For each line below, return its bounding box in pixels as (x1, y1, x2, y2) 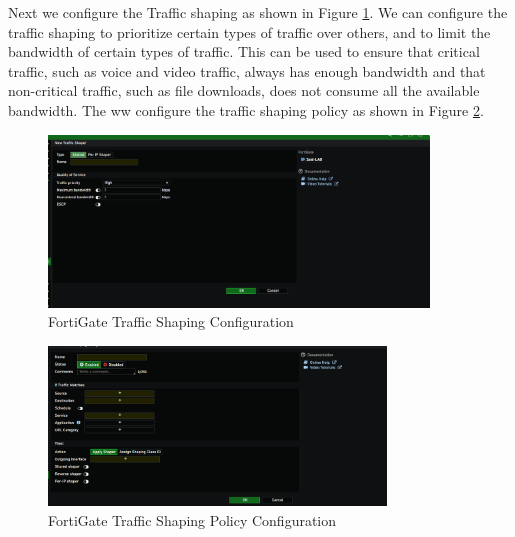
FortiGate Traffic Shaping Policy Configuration (48, 509, 337, 530)
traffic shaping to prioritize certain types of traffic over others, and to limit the (8, 21, 491, 42)
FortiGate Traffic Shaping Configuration (48, 311, 294, 332)
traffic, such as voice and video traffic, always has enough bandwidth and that (8, 60, 486, 81)
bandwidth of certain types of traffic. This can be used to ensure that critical (8, 41, 480, 62)
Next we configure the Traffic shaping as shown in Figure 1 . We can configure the (8, 2, 508, 22)
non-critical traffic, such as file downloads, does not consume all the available (8, 80, 480, 101)
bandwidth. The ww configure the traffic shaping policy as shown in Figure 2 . (8, 99, 484, 120)
